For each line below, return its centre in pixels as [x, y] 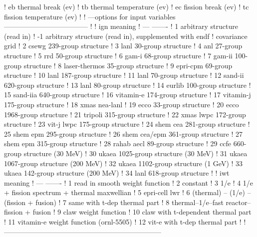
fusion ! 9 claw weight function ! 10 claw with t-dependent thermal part [142, 212]
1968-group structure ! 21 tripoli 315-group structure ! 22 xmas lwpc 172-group [125, 114]
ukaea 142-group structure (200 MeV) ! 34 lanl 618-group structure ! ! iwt [117, 173]
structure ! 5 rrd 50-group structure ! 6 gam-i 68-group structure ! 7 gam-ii [118, 55]
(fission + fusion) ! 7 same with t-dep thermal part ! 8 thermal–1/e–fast [114, 202]
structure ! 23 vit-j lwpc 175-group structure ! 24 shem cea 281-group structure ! [127, 124]
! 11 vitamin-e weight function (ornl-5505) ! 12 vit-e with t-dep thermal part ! [123, 222]
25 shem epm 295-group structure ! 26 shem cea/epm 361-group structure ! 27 [124, 133]
